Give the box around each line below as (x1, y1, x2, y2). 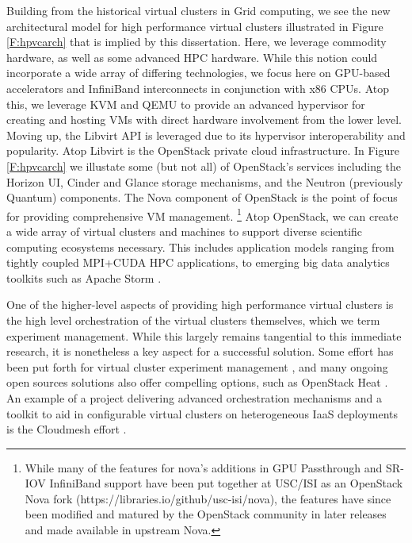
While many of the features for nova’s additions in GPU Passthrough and (25, 459, 383, 476)
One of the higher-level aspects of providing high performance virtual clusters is (6, 296, 394, 313)
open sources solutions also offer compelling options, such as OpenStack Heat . (6, 374, 388, 391)
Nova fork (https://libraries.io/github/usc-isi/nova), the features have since (25, 490, 391, 506)
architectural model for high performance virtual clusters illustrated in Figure (6, 17, 383, 34)
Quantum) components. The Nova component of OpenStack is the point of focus (6, 189, 398, 206)
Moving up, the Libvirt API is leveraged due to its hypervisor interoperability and (6, 126, 406, 143)
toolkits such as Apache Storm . (6, 269, 162, 286)
